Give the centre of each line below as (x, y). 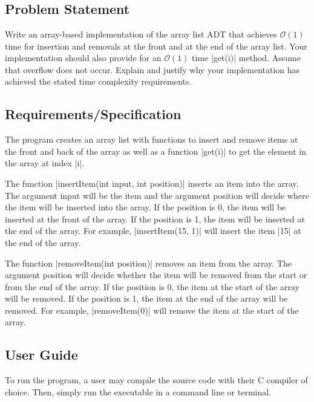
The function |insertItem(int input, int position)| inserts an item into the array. (152, 183)
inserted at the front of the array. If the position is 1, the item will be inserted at (155, 219)
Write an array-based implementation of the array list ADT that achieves (141, 34)
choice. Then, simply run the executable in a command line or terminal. (138, 391)
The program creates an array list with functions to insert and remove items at (152, 139)
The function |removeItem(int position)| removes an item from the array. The (148, 263)
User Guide (41, 355)
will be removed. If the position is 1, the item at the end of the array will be (146, 298)
